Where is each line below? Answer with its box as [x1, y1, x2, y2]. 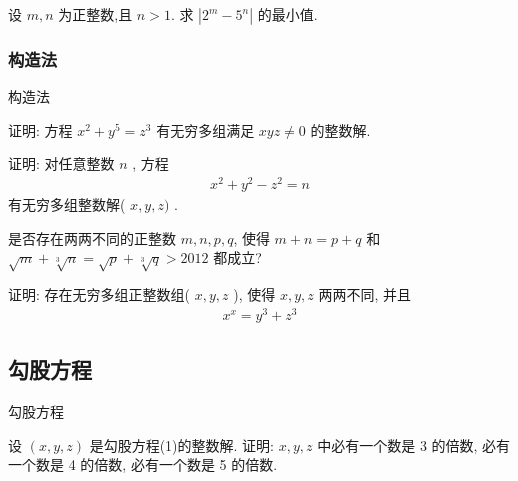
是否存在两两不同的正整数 [8, 227, 176, 248]
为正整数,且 [58, 4, 133, 24]
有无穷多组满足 [156, 119, 255, 140]
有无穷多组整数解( [8, 194, 126, 215]
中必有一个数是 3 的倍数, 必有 [317, 434, 511, 455]
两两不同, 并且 [318, 284, 411, 305]
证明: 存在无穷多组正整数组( [8, 284, 190, 305]
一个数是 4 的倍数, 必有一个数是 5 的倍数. [8, 454, 278, 475]
